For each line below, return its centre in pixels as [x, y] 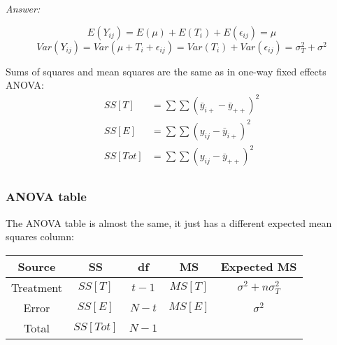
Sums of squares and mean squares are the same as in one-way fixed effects [166, 71]
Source [37, 266]
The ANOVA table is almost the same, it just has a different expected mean [169, 222]
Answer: [23, 8]
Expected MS [259, 266]
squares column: [40, 236]
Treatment [37, 287]
